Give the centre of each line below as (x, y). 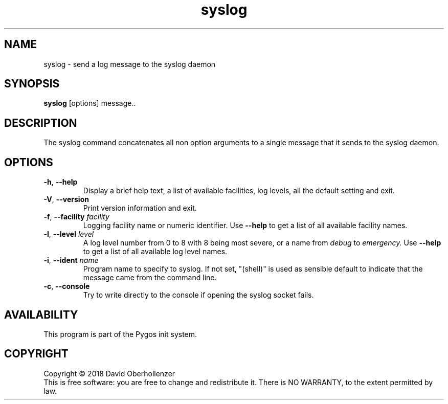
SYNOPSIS (32, 84)
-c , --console (67, 286)
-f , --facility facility (76, 217)
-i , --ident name (71, 260)
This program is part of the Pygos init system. (120, 334)
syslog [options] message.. (90, 103)
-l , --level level (69, 234)
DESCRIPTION (41, 123)
